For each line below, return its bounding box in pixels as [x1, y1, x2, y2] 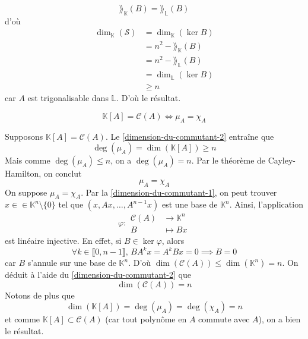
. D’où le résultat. [116, 92, 181, 104]
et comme [5, 313, 40, 325]
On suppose [5, 186, 47, 198]
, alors [161, 234, 185, 247]
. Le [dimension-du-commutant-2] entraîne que [105, 130, 274, 142]
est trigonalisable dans [27, 92, 109, 104]
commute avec [198, 313, 250, 325]
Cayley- [268, 154, 296, 167]
